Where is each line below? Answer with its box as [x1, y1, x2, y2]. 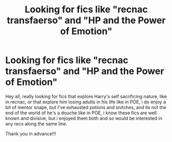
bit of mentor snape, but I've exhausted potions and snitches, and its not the [5, 104, 167, 110]
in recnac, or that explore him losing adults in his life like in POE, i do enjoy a [5, 99, 166, 105]
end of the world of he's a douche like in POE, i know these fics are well [5, 110, 157, 116]
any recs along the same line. [5, 120, 68, 127]
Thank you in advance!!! [5, 130, 56, 137]
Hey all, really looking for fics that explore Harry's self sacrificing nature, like [5, 93, 167, 99]
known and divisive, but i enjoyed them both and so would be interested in [5, 115, 163, 121]
